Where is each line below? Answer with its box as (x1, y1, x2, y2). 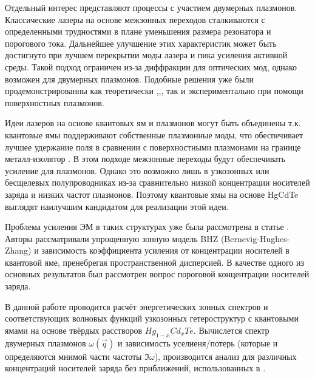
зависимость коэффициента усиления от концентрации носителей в (41, 244, 290, 257)
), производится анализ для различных (154, 349, 297, 362)
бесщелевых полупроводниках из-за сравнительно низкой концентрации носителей (5, 176, 310, 189)
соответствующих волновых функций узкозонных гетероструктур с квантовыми (5, 312, 299, 325)
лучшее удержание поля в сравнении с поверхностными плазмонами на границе (5, 140, 301, 153)
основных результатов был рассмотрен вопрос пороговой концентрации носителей (5, 268, 310, 280)
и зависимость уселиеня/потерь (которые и (117, 336, 278, 349)
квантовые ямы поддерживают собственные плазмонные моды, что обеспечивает (5, 128, 303, 141)
